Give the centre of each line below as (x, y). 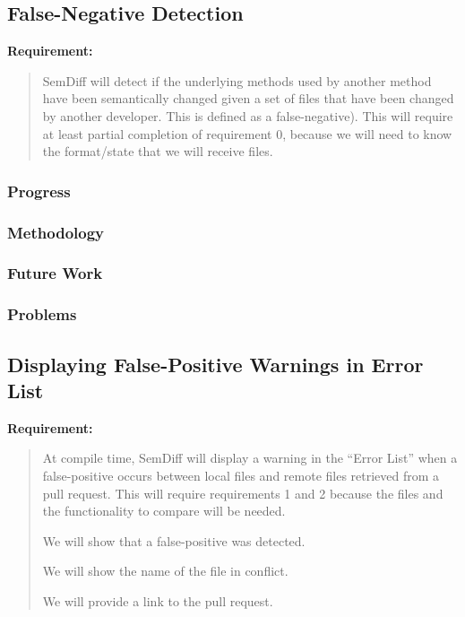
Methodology (56, 232)
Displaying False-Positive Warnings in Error (215, 364)
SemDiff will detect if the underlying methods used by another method (237, 80)
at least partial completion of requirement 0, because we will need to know (247, 133)
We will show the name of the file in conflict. (165, 571)
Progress (39, 191)
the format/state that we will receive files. (158, 151)
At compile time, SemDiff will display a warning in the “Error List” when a (250, 458)
